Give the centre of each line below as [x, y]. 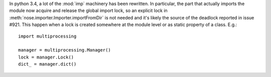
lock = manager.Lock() [46, 57]
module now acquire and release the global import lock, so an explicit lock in [88, 10]
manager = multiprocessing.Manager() [65, 50]
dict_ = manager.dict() [47, 64]
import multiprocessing [47, 36]
